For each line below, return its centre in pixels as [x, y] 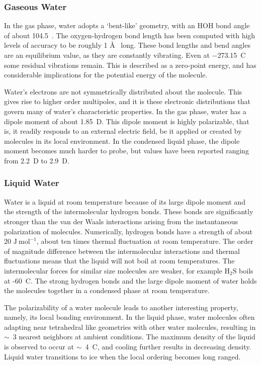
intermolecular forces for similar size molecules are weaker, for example [113, 270]
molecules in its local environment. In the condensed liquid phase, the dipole [122, 141]
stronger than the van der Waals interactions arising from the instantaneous [121, 221]
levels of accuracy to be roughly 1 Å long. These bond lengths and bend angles [127, 45]
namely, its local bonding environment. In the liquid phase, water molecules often [129, 317]
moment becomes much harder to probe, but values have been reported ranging [126, 151]
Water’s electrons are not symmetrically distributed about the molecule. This [123, 91]
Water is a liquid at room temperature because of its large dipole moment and [125, 201]
